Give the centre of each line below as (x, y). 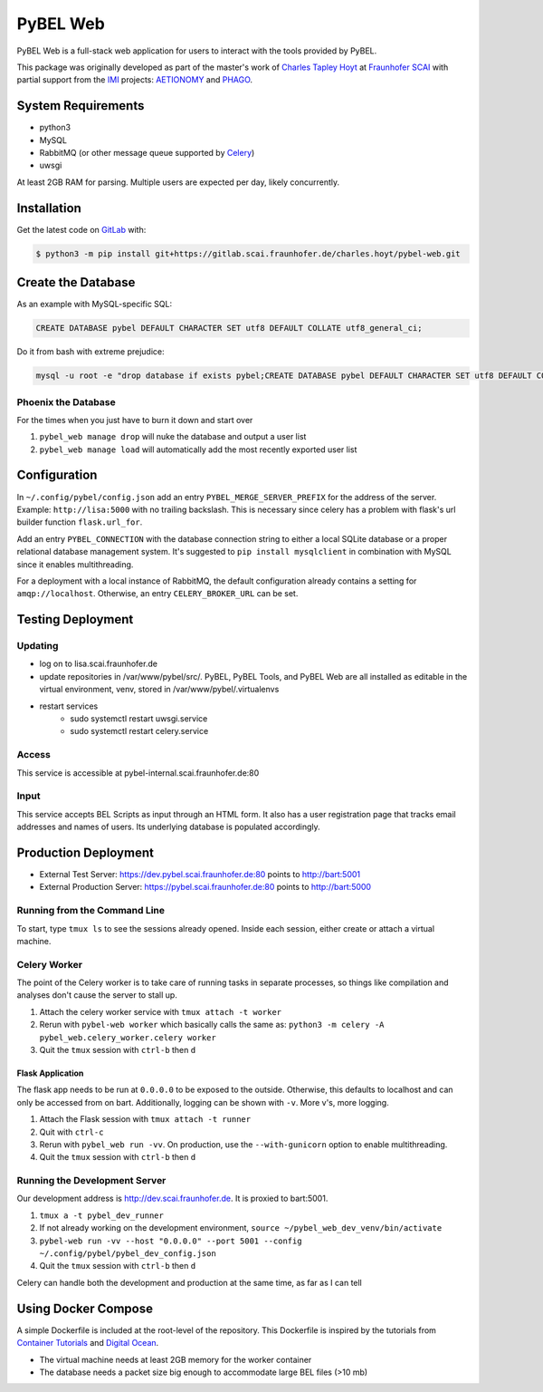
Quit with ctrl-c (71, 1132)
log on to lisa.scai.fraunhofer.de (99, 664)
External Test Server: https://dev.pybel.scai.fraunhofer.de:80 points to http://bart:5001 (200, 874)
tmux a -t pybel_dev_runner (102, 1215)
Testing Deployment (75, 619)
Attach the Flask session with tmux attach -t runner (145, 1119)
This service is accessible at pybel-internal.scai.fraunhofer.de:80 (138, 773)
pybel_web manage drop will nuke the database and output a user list (173, 437)
